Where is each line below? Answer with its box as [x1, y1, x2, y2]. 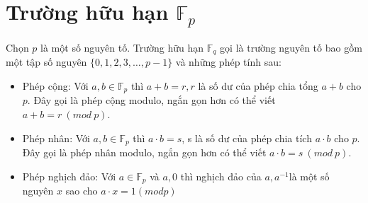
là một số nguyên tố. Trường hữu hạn [40, 40, 204, 54]
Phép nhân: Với [22, 130, 90, 145]
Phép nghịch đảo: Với [22, 168, 116, 183]
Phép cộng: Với [22, 78, 89, 93]
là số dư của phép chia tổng [198, 78, 318, 93]
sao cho [65, 183, 98, 198]
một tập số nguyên [6, 54, 87, 69]
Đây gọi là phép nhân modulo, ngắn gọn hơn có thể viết [22, 144, 267, 159]
